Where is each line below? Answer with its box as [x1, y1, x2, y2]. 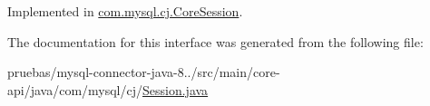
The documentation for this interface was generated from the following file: [7, 32, 424, 51]
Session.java [142, 80, 209, 99]
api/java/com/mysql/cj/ [7, 80, 143, 99]
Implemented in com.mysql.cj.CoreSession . [7, 2, 243, 20]
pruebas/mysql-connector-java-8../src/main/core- [7, 63, 280, 82]
